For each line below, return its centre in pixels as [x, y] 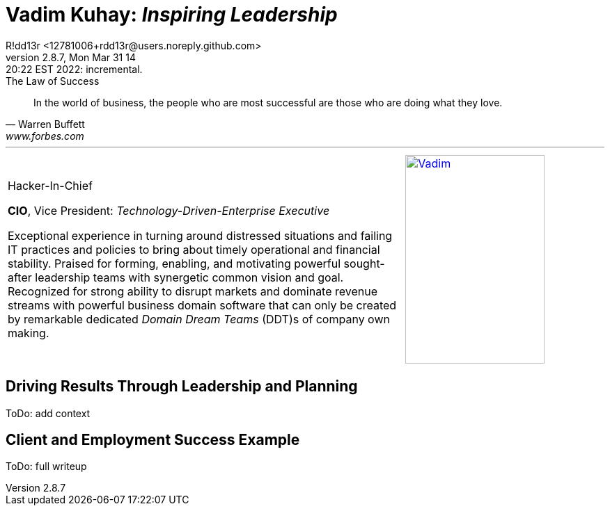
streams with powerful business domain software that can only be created [202, 305]
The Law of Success [53, 81]
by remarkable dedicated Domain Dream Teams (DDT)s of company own [199, 319]
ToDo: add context [48, 413]
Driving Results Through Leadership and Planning [182, 387]
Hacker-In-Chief [50, 185]
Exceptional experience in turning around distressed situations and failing [200, 235]
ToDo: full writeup [46, 467]
